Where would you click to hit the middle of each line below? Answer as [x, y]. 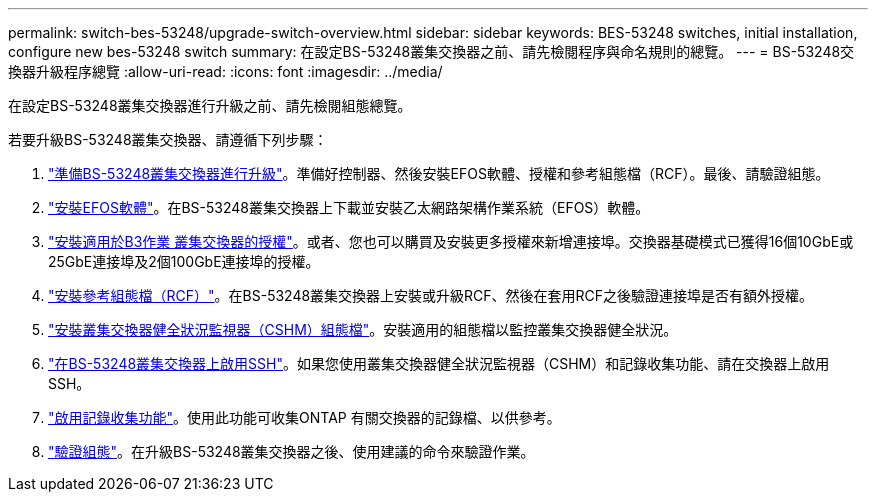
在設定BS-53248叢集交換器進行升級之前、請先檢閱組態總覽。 [210, 105]
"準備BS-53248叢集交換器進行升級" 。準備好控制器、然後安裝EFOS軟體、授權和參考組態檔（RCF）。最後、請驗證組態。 [439, 173]
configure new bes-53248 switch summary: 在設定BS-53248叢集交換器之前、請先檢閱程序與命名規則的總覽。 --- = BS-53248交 [431, 51]
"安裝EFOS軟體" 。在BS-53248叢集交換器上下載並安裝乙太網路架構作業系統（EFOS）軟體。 [349, 207]
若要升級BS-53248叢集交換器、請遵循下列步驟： [168, 139]
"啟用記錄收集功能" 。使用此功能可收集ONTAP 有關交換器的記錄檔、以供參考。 [304, 417]
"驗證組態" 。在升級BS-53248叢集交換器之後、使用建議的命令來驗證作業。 [291, 451]
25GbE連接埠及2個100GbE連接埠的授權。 [184, 261]
